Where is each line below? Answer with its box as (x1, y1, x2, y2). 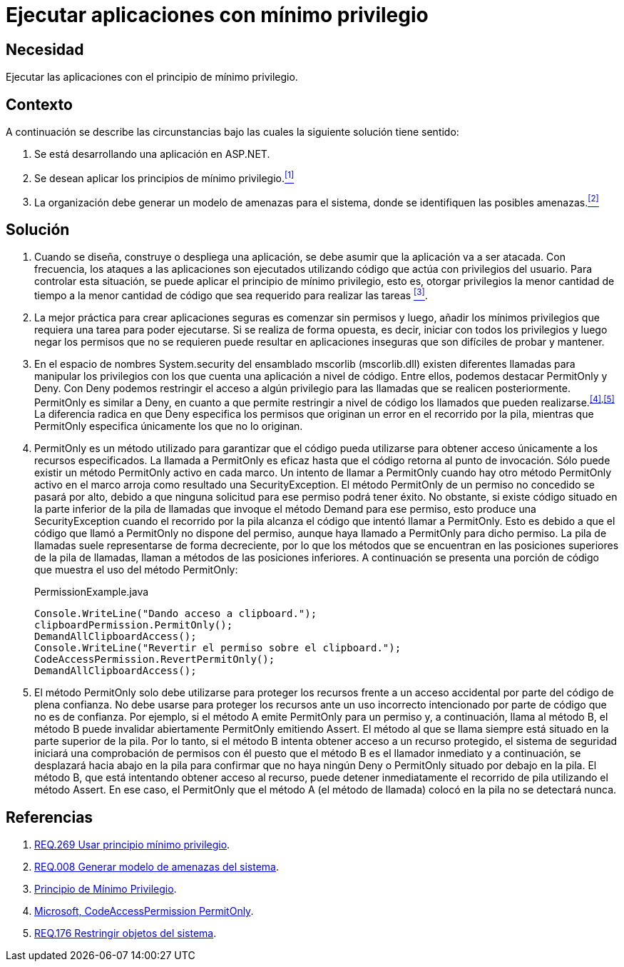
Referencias (6, 808, 93, 826)
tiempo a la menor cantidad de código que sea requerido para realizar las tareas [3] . (34, 287, 428, 301)
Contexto (6, 95, 73, 114)
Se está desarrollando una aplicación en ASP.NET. (34, 148, 270, 161)
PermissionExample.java (34, 586, 149, 598)
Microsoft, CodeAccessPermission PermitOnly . (34, 905, 254, 918)
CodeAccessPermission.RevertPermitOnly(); (34, 653, 275, 666)
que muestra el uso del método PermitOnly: (34, 563, 238, 576)
